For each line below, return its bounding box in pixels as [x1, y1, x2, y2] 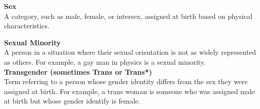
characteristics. [4, 20, 49, 31]
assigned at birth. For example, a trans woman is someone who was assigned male [4, 86, 255, 96]
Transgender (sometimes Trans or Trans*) [4, 66, 152, 77]
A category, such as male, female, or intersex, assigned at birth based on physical [4, 10, 252, 21]
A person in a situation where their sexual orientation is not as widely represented [4, 47, 256, 57]
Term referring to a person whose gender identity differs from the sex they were [4, 76, 248, 87]
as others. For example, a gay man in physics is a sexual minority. [4, 56, 206, 67]
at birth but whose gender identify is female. [4, 96, 140, 106]
